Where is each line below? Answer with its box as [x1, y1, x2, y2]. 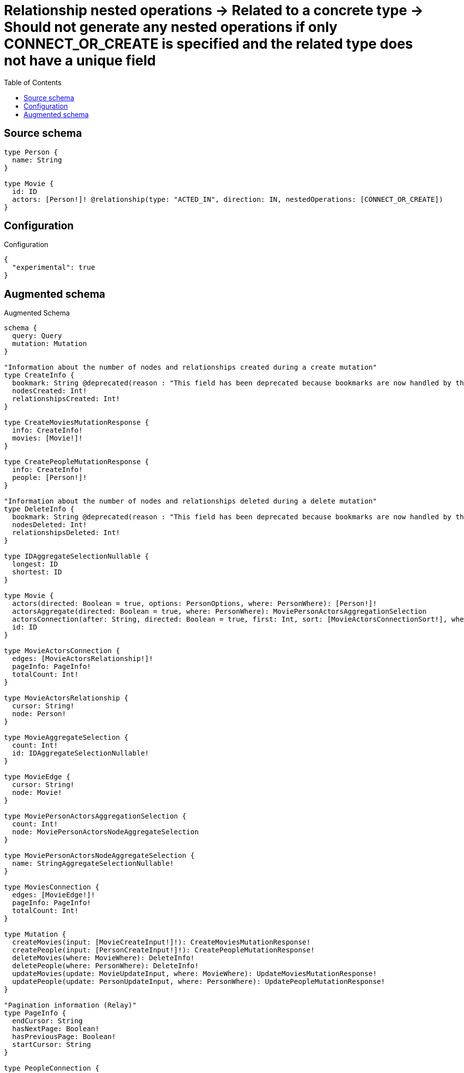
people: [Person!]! [12, 473, 87, 482]
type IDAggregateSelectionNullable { [4, 552, 149, 561]
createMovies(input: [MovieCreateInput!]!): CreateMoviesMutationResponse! [12, 938, 311, 947]
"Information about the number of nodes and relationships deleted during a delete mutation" [4, 497, 377, 505]
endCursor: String [12, 1017, 83, 1025]
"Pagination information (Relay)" [4, 1001, 137, 1010]
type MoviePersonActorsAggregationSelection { [4, 812, 186, 821]
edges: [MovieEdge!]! [12, 891, 95, 899]
